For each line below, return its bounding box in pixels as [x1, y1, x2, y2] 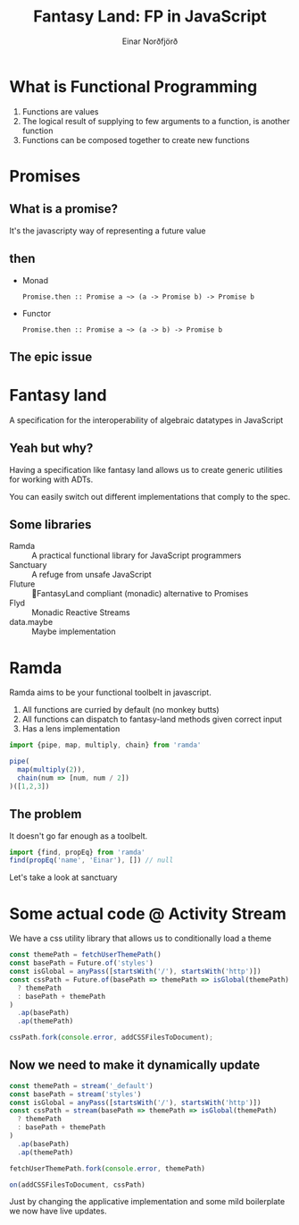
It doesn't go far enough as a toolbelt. [9, 830, 148, 841]
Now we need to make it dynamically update [9, 1058, 261, 1073]
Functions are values [21, 106, 99, 117]
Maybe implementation [31, 626, 116, 637]
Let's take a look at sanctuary [9, 872, 118, 883]
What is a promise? [9, 201, 119, 216]
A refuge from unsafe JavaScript [31, 570, 152, 580]
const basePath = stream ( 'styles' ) [9, 1089, 142, 1099]
